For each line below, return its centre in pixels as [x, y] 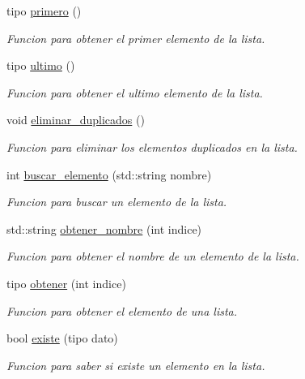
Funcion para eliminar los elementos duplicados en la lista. [152, 146]
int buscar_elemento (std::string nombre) [109, 174]
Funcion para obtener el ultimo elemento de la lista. [135, 92]
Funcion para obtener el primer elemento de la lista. [136, 38]
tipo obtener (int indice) [66, 283]
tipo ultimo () [41, 65]
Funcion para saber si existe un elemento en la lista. [136, 365]
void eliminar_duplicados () [76, 120]
